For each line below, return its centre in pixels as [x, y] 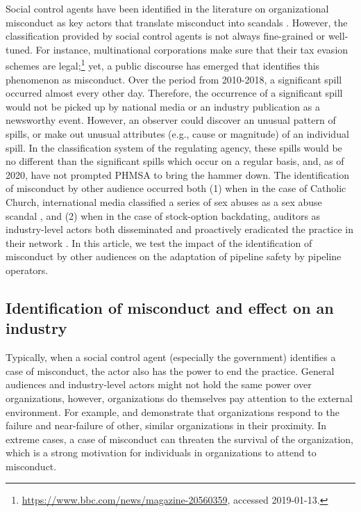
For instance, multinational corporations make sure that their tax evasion [192, 49]
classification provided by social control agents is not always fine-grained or [166, 36]
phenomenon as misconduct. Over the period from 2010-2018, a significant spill [174, 79]
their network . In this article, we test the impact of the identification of [159, 242]
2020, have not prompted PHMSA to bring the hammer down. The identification [178, 174]
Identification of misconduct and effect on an [170, 307]
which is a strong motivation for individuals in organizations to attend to [161, 453]
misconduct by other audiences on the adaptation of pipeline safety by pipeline [174, 256]
